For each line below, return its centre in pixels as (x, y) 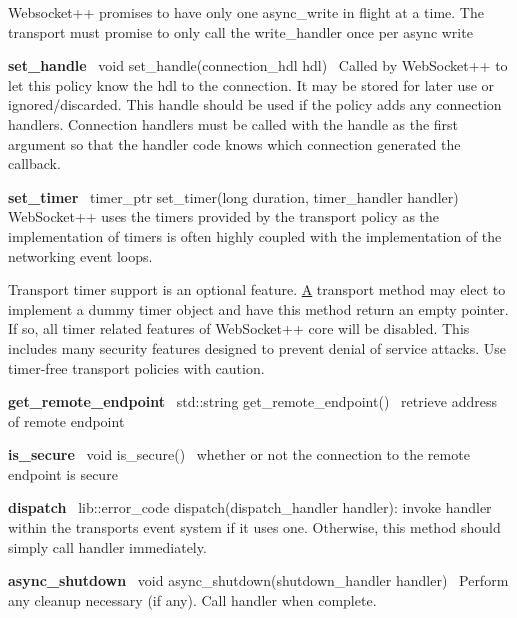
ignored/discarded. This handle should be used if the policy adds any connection (255, 104)
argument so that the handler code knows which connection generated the (234, 143)
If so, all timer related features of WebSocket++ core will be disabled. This (239, 328)
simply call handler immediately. (107, 546)
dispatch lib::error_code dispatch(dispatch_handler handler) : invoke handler (250, 507)
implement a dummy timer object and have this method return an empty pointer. (258, 308)
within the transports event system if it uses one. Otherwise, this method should (254, 527)
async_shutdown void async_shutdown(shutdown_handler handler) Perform (258, 580)
